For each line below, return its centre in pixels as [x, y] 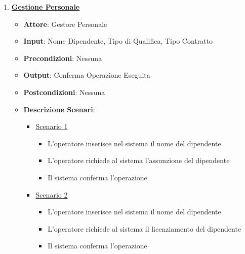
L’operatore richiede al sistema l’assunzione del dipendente [139, 160]
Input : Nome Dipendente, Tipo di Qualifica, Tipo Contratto [118, 41]
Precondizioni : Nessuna [63, 58]
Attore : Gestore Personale [65, 24]
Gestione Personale [46, 7]
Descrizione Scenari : [59, 109]
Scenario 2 [52, 194]
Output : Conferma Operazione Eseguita [87, 75]
